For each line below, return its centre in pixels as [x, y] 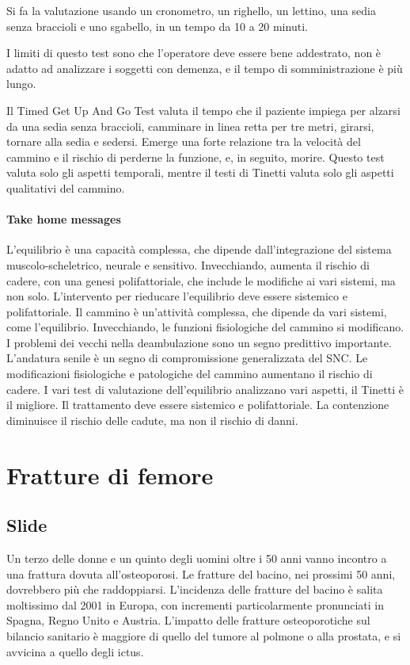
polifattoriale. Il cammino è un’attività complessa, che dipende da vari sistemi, [197, 311]
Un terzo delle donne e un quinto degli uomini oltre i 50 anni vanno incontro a [197, 558]
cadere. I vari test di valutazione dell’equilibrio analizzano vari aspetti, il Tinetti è [205, 389]
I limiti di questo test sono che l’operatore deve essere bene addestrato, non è [194, 53]
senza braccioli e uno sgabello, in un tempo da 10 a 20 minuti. [157, 26]
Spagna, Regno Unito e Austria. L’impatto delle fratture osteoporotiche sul [188, 620]
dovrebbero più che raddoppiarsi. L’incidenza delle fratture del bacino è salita [195, 589]
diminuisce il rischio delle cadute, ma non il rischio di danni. [152, 420]
